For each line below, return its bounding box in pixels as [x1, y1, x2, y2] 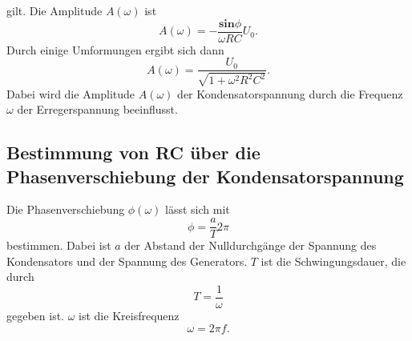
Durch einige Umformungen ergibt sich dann [6, 41, 224, 58]
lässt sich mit [165, 201, 230, 218]
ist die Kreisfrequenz [79, 307, 180, 323]
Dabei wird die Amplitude [6, 85, 135, 102]
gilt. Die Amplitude [6, 2, 103, 18]
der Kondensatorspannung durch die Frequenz [177, 85, 403, 102]
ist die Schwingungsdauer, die [261, 252, 406, 269]
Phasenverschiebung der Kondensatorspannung [6, 163, 404, 188]
